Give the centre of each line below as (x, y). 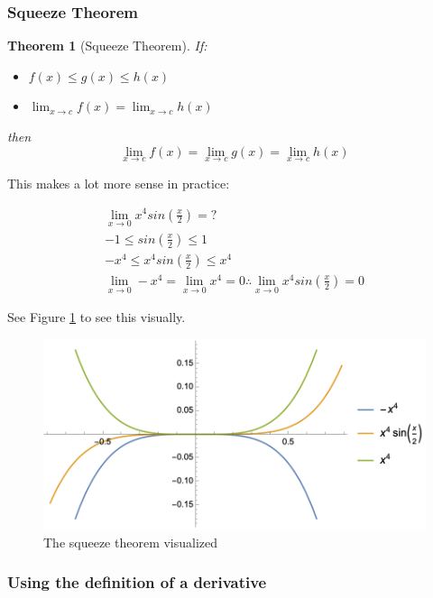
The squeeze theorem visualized (131, 542)
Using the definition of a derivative (137, 582)
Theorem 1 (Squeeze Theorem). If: (107, 46)
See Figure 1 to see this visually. (97, 317)
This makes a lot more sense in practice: (119, 183)
